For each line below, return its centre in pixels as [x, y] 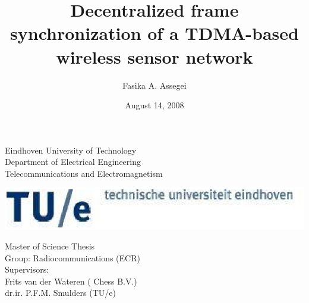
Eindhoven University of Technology [71, 150]
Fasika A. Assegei [154, 85]
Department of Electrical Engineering [73, 162]
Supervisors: [27, 269]
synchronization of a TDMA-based [154, 33]
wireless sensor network [154, 56]
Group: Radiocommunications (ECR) [72, 257]
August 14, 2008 [154, 105]
